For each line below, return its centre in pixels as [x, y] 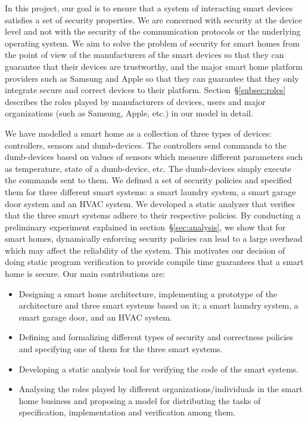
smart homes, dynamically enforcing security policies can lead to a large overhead [154, 238]
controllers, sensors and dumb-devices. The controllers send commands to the [146, 145]
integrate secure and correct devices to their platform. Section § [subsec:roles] [145, 90]
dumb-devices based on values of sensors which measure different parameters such [154, 157]
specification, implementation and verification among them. [127, 412]
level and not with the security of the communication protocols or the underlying [153, 31]
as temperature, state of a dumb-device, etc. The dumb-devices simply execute [148, 168]
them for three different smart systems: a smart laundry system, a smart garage [150, 191]
